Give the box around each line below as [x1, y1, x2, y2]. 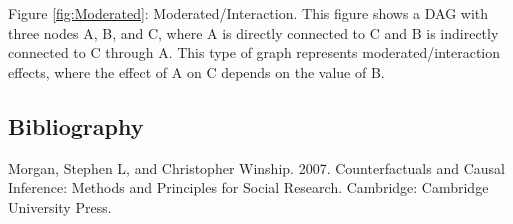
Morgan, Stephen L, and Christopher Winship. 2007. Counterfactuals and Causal [8, 157, 505, 178]
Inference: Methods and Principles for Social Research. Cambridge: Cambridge [8, 177, 489, 198]
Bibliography [8, 110, 144, 141]
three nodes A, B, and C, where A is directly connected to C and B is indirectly [8, 22, 499, 43]
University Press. [8, 196, 112, 217]
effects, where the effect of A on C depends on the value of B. [8, 61, 385, 82]
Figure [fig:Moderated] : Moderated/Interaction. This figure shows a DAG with [8, 3, 489, 23]
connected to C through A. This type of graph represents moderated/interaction [8, 42, 501, 63]
